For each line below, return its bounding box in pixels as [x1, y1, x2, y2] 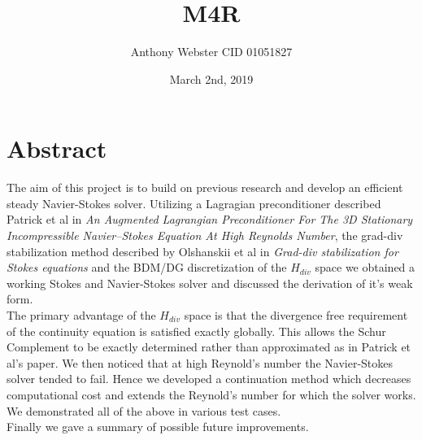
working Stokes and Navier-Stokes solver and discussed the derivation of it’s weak [7, 274, 413, 291]
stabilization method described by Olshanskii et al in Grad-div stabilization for [7, 242, 398, 259]
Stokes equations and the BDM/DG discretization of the [7, 259, 287, 276]
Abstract [7, 132, 107, 165]
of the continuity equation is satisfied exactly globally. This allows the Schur [7, 322, 386, 339]
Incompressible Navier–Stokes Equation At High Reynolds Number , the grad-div [7, 227, 403, 244]
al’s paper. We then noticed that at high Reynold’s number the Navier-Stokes [7, 354, 394, 371]
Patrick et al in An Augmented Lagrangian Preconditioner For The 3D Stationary [7, 211, 413, 228]
